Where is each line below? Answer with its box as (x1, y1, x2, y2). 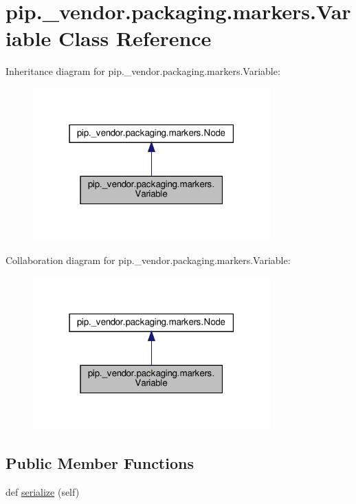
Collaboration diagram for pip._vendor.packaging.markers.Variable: (5, 253, 291, 267)
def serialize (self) (5, 484, 80, 498)
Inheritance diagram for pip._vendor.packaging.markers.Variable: (5, 64, 280, 78)
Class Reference (58, 24, 212, 52)
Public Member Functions (5, 452, 194, 474)
